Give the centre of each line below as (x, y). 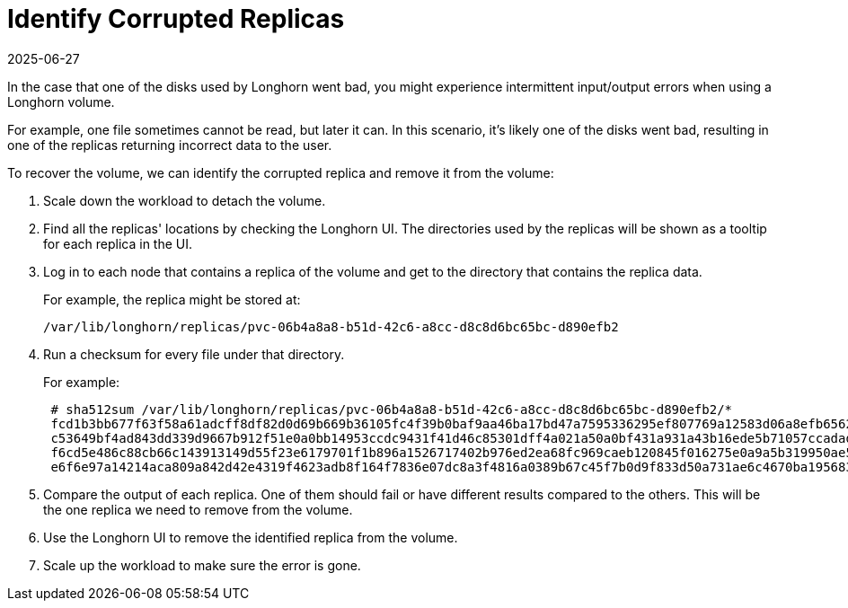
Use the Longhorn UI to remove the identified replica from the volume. (251, 537)
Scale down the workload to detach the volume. (185, 200)
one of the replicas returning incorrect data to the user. (170, 145)
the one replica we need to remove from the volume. (198, 509)
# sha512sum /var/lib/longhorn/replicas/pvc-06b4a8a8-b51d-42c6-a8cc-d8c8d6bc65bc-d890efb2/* (392, 409)
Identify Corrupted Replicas (176, 19)
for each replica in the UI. (118, 243)
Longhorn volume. (61, 101)
